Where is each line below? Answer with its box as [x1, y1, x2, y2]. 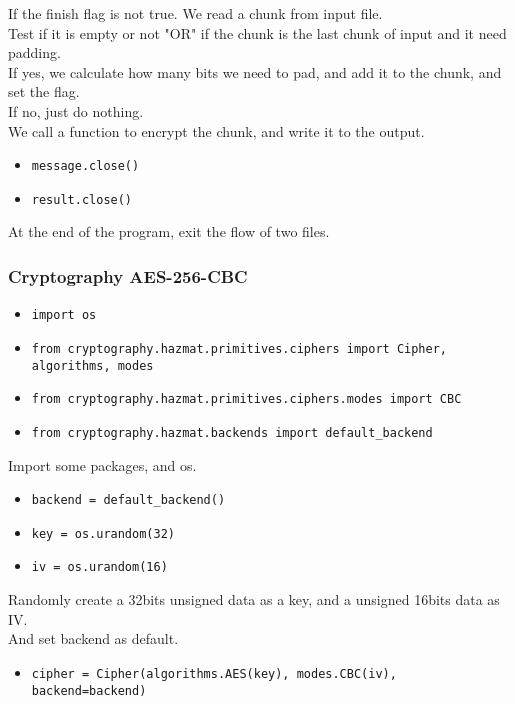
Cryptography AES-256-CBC [8, 263, 248, 288]
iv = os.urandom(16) [31, 560, 168, 575]
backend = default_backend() [31, 493, 226, 508]
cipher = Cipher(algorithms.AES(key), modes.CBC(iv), [31, 666, 397, 681]
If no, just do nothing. [8, 100, 144, 121]
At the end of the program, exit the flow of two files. [8, 221, 330, 242]
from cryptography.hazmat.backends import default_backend [31, 425, 433, 440]
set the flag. [8, 81, 80, 102]
